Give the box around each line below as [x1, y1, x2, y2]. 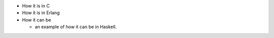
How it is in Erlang [22, 10, 60, 16]
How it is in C [22, 3, 50, 8]
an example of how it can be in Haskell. [35, 24, 117, 30]
